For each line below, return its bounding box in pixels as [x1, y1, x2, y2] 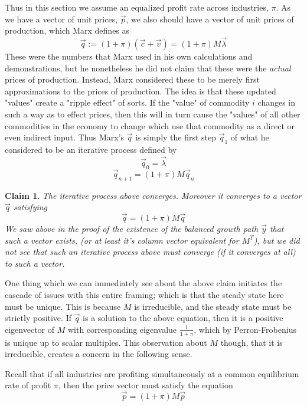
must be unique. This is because [5, 300, 121, 312]
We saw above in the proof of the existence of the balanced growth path [5, 222, 259, 234]
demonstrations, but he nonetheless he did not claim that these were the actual [5, 61, 291, 74]
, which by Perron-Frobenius [194, 323, 296, 335]
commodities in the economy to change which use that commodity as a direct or [5, 119, 295, 132]
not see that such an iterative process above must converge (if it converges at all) [5, 245, 296, 258]
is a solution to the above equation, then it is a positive [83, 312, 283, 324]
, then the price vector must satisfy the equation [58, 379, 233, 391]
